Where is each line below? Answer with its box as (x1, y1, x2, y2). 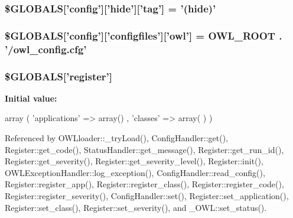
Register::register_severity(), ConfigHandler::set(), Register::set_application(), (5, 189, 289, 201)
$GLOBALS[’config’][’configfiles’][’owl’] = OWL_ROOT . (5, 28, 282, 43)
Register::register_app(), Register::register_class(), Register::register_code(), (5, 178, 284, 190)
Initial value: (5, 92, 57, 104)
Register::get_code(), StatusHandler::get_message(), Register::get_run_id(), (5, 143, 284, 155)
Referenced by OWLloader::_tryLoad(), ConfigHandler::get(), (5, 132, 229, 144)
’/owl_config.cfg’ (5, 41, 87, 56)
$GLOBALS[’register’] (5, 69, 113, 83)
